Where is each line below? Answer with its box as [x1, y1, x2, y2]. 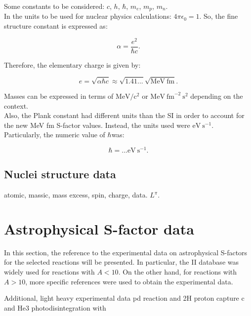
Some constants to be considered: [4, 1, 105, 11]
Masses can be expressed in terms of [4, 90, 114, 101]
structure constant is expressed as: [4, 21, 108, 31]
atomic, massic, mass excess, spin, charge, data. [4, 190, 148, 200]
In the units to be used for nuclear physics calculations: [4, 11, 171, 21]
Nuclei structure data [4, 166, 116, 182]
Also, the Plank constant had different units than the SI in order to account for [4, 110, 245, 120]
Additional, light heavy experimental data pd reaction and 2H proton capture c [4, 293, 245, 303]
